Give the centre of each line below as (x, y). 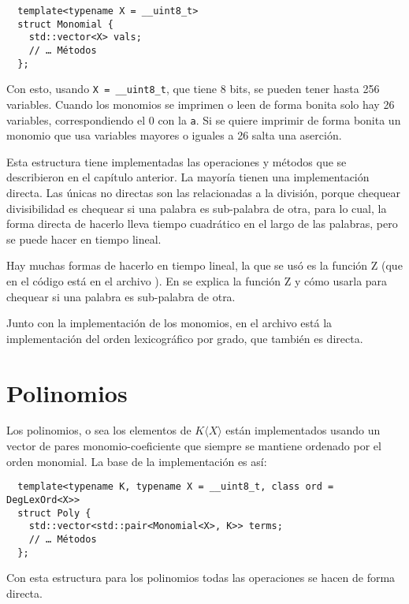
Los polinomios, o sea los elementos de (99, 430)
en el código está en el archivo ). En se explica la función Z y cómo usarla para (197, 280)
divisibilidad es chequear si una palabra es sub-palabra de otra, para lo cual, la (197, 208)
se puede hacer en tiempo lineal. (84, 239)
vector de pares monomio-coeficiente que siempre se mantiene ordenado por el (194, 446)
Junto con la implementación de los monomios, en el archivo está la (169, 323)
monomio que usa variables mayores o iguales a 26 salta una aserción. (174, 135)
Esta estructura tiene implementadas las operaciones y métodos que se (177, 161)
